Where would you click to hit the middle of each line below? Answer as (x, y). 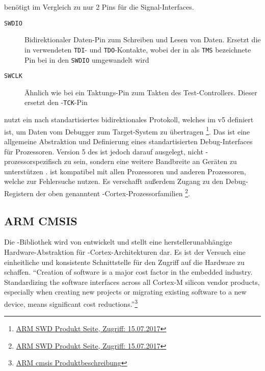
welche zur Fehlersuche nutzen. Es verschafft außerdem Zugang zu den (114, 181)
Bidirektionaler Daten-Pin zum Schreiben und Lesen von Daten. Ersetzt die (143, 39)
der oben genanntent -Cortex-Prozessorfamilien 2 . (113, 192)
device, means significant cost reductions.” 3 (71, 303)
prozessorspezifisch (33, 161)
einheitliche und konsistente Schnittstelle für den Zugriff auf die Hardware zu (124, 262)
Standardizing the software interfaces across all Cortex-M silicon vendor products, (132, 282)
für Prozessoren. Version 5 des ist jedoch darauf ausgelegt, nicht (104, 151)
